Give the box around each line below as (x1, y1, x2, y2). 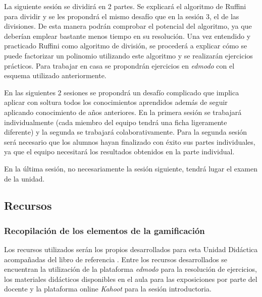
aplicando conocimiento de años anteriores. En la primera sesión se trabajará (4, 106, 242, 117)
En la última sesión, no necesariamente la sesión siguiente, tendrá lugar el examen (4, 163, 258, 173)
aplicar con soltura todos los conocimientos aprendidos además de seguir (4, 97, 228, 107)
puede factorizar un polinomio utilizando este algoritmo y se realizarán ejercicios (4, 50, 253, 61)
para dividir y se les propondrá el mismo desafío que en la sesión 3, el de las (4, 11, 239, 21)
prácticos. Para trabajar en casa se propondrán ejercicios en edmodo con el (4, 60, 235, 71)
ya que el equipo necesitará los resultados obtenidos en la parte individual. (4, 146, 235, 157)
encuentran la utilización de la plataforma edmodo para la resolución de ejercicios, (4, 264, 257, 274)
